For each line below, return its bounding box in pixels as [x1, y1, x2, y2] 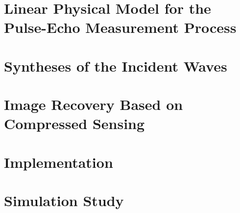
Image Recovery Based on [4, 94, 183, 114]
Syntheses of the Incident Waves [4, 55, 227, 76]
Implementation [4, 152, 113, 172]
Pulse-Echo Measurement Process [4, 17, 237, 37]
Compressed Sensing [4, 113, 145, 133]
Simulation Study [4, 190, 124, 211]
